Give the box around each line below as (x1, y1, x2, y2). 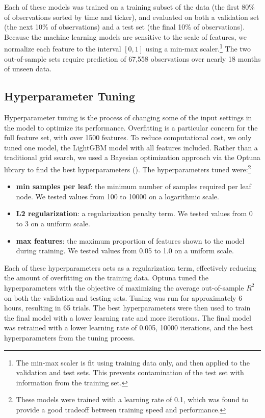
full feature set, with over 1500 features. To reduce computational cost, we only (4, 132, 252, 143)
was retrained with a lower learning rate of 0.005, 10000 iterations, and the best (4, 322, 253, 333)
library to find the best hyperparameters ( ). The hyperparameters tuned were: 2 (4, 162, 251, 174)
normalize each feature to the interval (4, 43, 121, 54)
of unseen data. (4, 63, 52, 74)
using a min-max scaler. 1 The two (145, 42, 251, 54)
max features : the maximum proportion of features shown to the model (16, 235, 245, 246)
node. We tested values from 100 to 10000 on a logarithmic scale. (16, 191, 219, 201)
